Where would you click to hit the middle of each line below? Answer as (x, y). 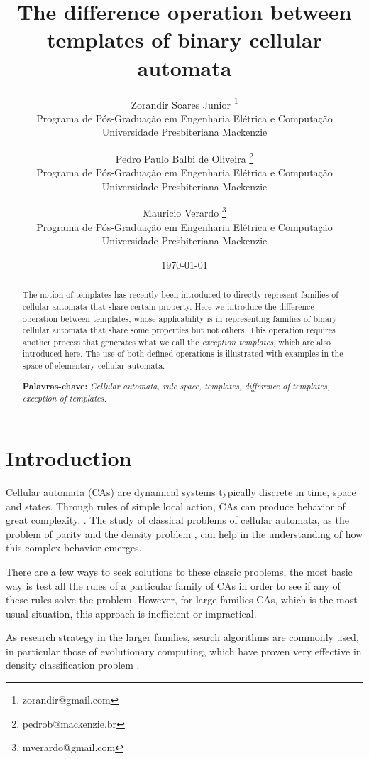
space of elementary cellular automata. (94, 366)
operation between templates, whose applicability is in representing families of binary (180, 318)
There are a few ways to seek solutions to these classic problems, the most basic (179, 571)
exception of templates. (65, 398)
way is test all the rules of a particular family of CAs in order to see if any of (173, 585)
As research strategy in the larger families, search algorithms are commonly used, (182, 637)
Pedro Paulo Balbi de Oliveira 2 (184, 157)
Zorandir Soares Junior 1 (184, 103)
